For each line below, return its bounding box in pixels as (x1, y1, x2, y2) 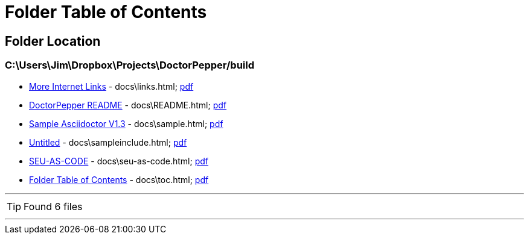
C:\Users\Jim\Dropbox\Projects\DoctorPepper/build (5, 59, 254, 72)
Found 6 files (24, 200, 83, 213)
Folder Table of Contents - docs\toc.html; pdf (29, 174, 209, 185)
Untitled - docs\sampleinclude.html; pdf (29, 137, 187, 147)
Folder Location (5, 33, 101, 49)
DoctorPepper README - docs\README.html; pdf (29, 99, 226, 110)
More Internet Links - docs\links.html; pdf (29, 81, 194, 92)
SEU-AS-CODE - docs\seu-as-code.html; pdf (29, 155, 208, 166)
